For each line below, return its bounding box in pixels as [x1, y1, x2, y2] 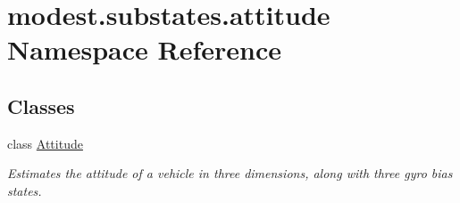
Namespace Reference [7, 31, 281, 68]
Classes [7, 92, 75, 119]
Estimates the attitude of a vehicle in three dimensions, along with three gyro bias [7, 164, 453, 183]
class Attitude [7, 134, 83, 152]
